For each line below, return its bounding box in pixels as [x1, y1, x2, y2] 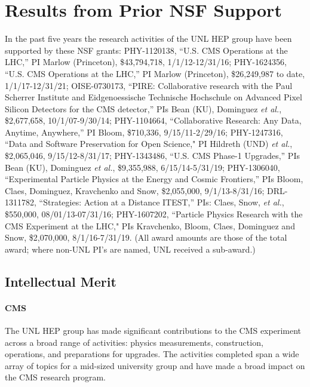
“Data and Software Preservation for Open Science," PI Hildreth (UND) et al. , [5, 137, 293, 150]
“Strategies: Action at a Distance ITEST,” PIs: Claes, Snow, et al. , [39, 196, 284, 208]
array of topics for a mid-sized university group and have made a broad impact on [5, 359, 305, 371]
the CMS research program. [5, 371, 106, 383]
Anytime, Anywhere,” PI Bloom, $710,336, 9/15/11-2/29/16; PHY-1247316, [5, 125, 283, 138]
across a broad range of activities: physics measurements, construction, [5, 336, 263, 348]
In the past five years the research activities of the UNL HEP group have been [5, 32, 292, 45]
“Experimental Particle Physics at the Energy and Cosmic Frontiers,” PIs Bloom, [5, 173, 303, 185]
